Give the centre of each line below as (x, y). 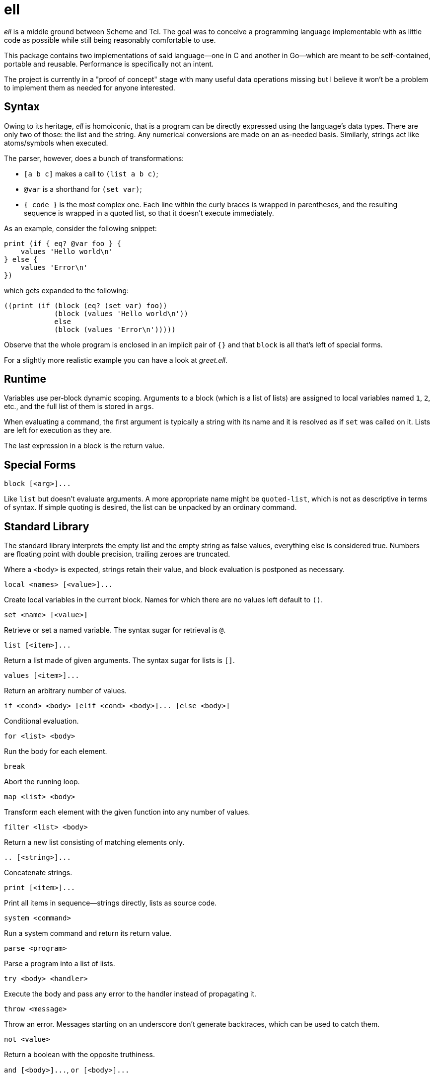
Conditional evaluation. (41, 721)
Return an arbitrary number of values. (66, 691)
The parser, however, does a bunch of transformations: (94, 158)
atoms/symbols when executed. (56, 143)
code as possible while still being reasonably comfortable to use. (110, 40)
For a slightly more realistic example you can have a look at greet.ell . (116, 360)
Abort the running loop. (42, 782)
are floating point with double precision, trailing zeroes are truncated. (117, 554)
